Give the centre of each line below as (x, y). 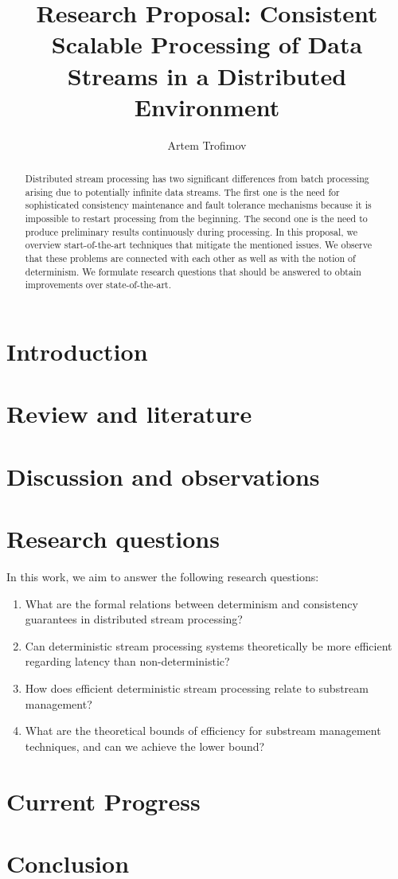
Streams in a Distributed (207, 75)
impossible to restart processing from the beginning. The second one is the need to (196, 219)
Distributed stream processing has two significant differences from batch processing (197, 179)
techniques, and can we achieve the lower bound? (145, 746)
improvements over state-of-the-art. (98, 285)
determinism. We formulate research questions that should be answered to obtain (193, 271)
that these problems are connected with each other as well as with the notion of (190, 258)
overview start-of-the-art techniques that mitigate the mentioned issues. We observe (198, 245)
